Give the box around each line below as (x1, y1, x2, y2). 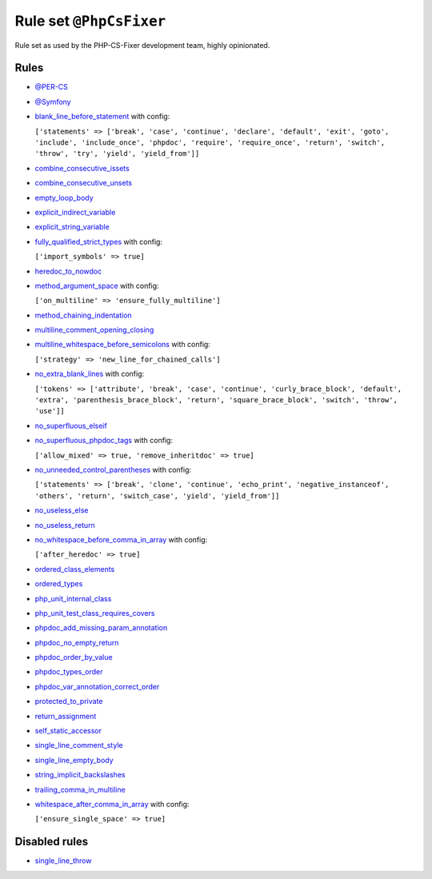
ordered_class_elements (34, 564, 115, 573)
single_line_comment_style (34, 741, 123, 750)
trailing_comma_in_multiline (34, 785, 126, 794)
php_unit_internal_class (34, 593, 112, 603)
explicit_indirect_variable (34, 207, 116, 217)
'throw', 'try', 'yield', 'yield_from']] (34, 149, 200, 158)
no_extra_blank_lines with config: (34, 369, 145, 379)
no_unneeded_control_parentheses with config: (34, 465, 192, 474)
